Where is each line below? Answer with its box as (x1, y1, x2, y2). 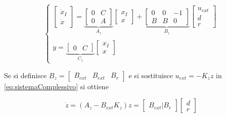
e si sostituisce (128, 70, 173, 80)
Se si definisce (4, 70, 47, 80)
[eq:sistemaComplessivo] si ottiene (4, 81, 109, 91)
